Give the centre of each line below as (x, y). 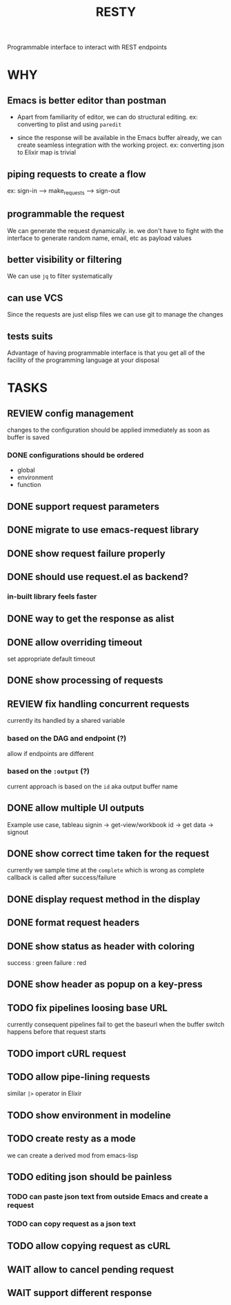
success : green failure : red (47, 963)
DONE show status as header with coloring (101, 946)
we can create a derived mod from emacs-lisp (73, 1155)
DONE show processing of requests (85, 680)
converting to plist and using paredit (69, 124)
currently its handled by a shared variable (66, 721)
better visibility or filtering (64, 260)
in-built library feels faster (52, 596)
